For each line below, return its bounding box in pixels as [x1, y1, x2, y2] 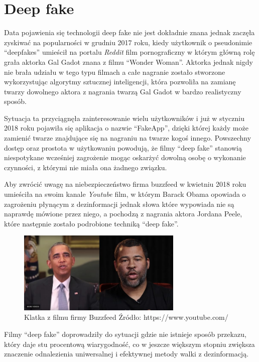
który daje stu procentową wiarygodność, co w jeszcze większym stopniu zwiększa [4, 338, 255, 349]
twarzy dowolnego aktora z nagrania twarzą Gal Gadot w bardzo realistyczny [4, 86, 241, 96]
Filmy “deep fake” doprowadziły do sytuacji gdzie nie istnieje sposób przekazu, [4, 328, 246, 339]
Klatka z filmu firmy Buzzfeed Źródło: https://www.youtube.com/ [24, 312, 228, 322]
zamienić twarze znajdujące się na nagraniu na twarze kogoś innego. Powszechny [4, 133, 251, 143]
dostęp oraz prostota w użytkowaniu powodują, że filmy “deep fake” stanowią [4, 142, 242, 153]
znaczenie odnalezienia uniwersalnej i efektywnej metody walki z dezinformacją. [4, 348, 249, 359]
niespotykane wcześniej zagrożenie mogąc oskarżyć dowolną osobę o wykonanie [4, 152, 246, 163]
